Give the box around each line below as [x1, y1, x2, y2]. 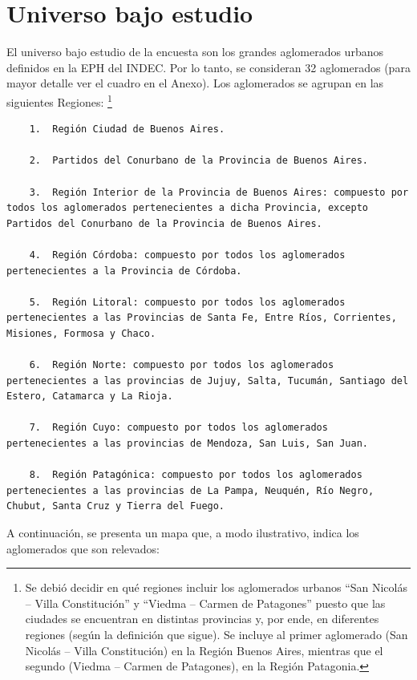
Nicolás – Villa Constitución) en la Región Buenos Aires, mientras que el [25, 642, 383, 658]
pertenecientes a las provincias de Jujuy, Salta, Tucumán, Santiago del [6, 374, 409, 387]
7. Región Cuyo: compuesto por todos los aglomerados [29, 422, 328, 434]
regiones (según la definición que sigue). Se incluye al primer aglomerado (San [25, 625, 408, 642]
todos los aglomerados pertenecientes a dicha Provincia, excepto [6, 202, 369, 214]
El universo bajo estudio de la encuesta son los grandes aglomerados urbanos [6, 43, 383, 60]
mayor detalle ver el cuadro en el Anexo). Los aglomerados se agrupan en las [6, 75, 384, 91]
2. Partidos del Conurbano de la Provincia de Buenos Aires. [29, 155, 369, 167]
